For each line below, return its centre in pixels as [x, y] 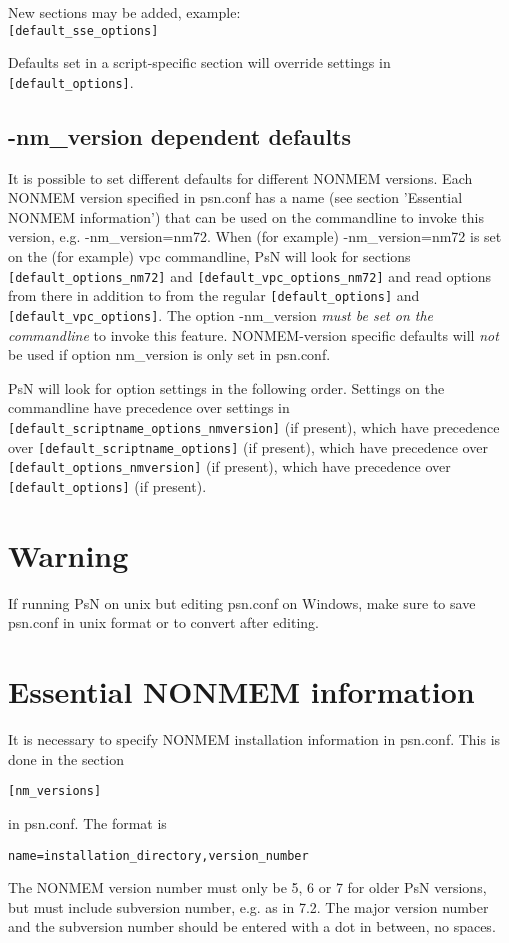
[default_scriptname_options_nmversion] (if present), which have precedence [254, 427]
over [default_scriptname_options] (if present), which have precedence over [248, 446]
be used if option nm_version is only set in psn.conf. [169, 354]
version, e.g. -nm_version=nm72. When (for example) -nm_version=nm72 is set [255, 236]
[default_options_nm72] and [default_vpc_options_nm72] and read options [250, 275]
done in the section [66, 758]
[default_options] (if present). [107, 485]
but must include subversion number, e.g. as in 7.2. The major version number [248, 906]
